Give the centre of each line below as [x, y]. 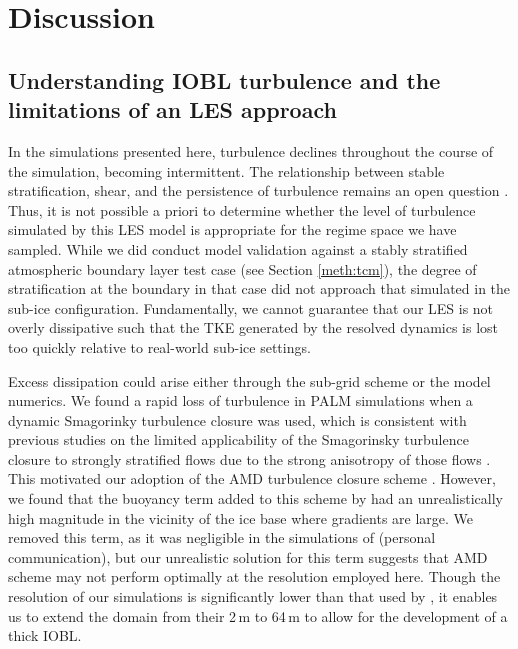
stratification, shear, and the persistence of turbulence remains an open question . [258, 190]
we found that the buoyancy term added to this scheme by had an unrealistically [255, 498]
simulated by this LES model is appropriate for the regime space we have [232, 229]
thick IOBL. [45, 635]
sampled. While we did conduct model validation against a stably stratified [238, 248]
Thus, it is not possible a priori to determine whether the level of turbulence [242, 209]
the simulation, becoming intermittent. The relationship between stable [226, 170]
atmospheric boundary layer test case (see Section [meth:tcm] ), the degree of [242, 268]
